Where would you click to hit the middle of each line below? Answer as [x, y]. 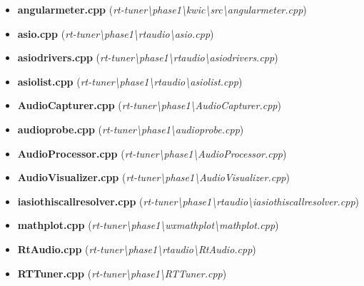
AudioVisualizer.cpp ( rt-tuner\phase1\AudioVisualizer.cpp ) [153, 177]
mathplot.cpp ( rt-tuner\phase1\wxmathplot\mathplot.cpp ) [148, 225]
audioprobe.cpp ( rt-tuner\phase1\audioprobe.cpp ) [131, 129]
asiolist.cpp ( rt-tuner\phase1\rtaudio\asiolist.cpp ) [130, 81]
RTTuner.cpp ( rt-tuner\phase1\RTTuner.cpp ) [122, 273]
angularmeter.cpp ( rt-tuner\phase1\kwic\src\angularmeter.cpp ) [162, 9]
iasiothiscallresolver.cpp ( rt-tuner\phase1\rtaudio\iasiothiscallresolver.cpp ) [188, 201]
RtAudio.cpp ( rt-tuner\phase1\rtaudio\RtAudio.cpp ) [137, 249]
